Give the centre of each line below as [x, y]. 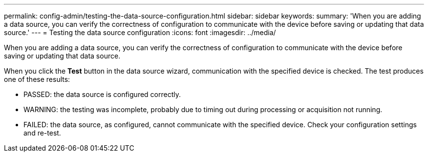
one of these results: [37, 79]
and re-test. [42, 133]
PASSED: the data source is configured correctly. [102, 94]
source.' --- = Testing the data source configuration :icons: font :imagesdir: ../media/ [140, 32]
